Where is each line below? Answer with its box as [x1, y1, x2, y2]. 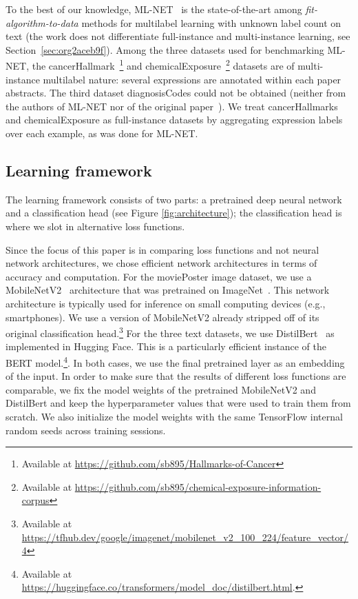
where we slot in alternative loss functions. [6, 219, 185, 233]
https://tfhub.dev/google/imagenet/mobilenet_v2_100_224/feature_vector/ [21, 529, 349, 544]
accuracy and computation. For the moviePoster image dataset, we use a [6, 269, 312, 283]
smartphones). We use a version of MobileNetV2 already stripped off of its [6, 309, 319, 324]
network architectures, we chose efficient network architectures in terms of [6, 256, 317, 270]
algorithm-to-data [6, 15, 78, 30]
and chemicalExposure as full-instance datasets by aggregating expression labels [6, 112, 343, 127]
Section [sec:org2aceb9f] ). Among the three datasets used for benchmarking [6, 42, 324, 57]
